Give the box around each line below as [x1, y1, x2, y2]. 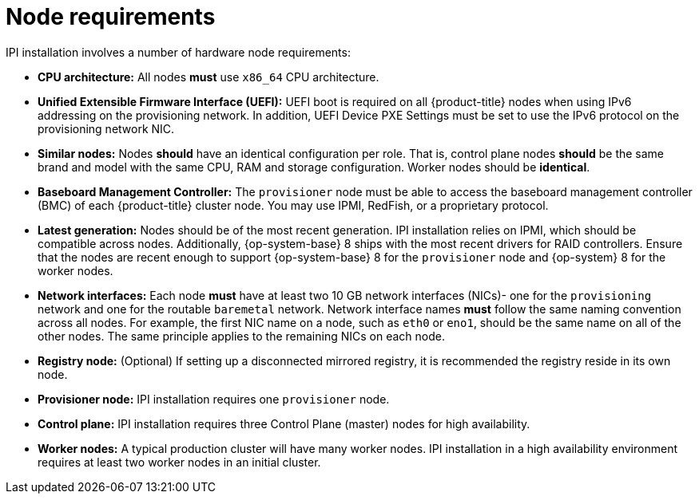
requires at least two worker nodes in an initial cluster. [38, 455, 321, 469]
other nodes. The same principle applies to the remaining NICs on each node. [38, 329, 445, 343]
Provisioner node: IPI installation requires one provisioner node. [38, 392, 390, 406]
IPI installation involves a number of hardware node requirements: [6, 45, 351, 59]
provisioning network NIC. [38, 121, 175, 136]
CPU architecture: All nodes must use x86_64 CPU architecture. [38, 69, 379, 84]
